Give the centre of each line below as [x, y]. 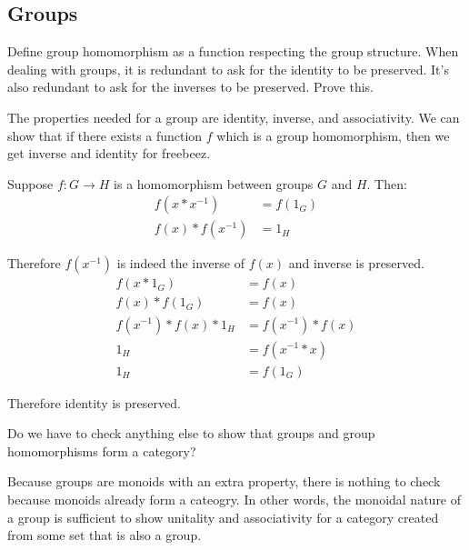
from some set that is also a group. [105, 535]
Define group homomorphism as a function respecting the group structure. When [233, 51]
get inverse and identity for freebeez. [109, 153]
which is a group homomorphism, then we [333, 135]
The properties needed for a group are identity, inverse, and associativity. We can [234, 117]
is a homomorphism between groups [214, 183]
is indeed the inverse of [180, 263]
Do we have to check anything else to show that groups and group [191, 433]
